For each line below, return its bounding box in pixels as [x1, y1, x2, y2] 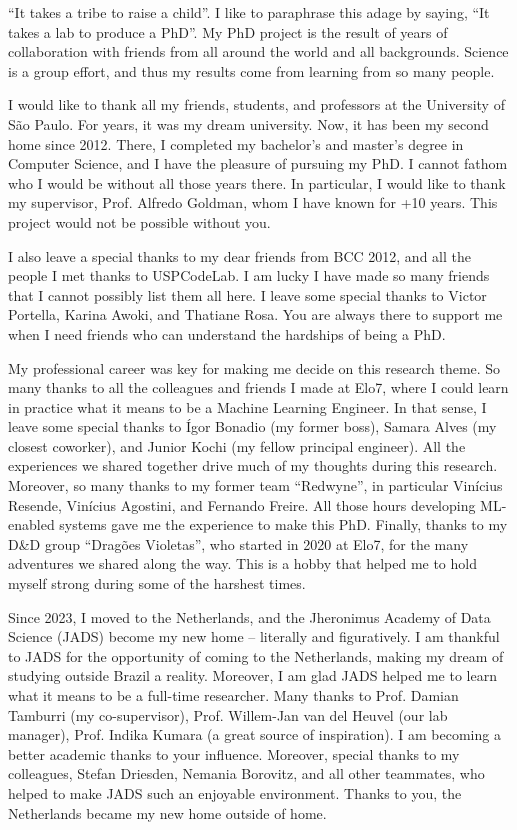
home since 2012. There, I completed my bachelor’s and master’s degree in [8, 133, 464, 154]
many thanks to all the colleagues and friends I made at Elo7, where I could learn [8, 377, 509, 398]
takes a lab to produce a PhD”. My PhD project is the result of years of [8, 21, 448, 42]
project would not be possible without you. [8, 211, 271, 232]
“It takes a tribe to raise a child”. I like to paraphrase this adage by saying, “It [8, 2, 490, 22]
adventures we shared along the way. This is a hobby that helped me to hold [8, 553, 477, 574]
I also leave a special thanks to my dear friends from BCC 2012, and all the [8, 245, 471, 266]
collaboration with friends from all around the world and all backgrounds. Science [8, 41, 509, 62]
